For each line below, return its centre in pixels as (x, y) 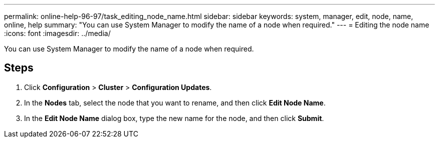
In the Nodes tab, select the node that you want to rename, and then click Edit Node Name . (175, 102)
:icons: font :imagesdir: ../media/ (57, 33)
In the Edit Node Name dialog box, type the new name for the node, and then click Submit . (174, 118)
